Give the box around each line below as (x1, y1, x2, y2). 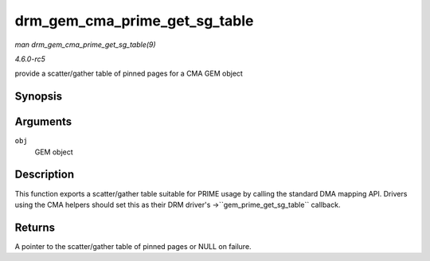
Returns (14, 220, 56, 234)
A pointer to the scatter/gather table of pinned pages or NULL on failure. (14, 241, 252, 251)
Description (14, 168, 75, 181)
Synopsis (14, 90, 63, 103)
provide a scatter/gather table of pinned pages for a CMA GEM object (14, 68, 243, 79)
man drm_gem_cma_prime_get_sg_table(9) (14, 40, 156, 49)
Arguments (14, 115, 72, 129)
